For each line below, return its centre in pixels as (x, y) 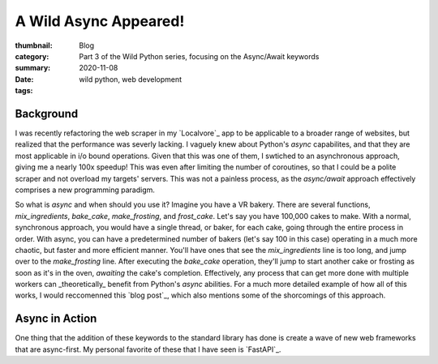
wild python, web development (131, 79)
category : (32, 56)
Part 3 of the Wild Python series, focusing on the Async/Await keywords (199, 56)
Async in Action (56, 319)
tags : (24, 91)
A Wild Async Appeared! (100, 21)
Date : (24, 79)
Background (47, 113)
